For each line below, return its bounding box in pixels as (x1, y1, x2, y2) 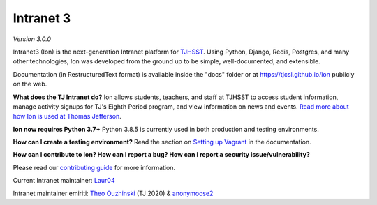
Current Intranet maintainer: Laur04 (13, 176, 115, 185)
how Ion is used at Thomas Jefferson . (13, 112, 121, 121)
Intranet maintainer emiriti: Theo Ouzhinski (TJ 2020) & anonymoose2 (13, 189, 214, 197)
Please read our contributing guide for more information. (13, 163, 176, 172)
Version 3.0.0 (13, 35, 52, 43)
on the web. (13, 80, 47, 89)
